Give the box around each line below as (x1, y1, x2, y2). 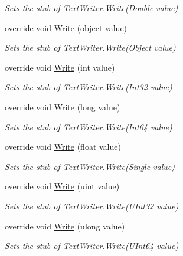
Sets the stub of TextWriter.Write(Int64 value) (5, 120, 172, 133)
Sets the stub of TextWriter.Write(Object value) (5, 41, 176, 54)
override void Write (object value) (5, 21, 128, 34)
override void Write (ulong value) (5, 219, 125, 232)
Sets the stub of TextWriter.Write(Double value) (5, 2, 178, 14)
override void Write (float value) (5, 140, 121, 153)
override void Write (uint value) (5, 180, 120, 192)
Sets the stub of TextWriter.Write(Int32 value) (5, 81, 172, 93)
